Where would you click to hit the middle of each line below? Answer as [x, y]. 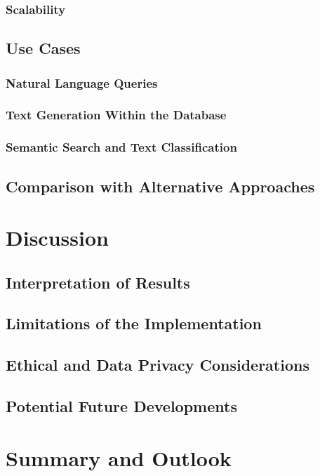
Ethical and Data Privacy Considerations [158, 365]
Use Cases [43, 48]
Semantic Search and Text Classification [121, 147]
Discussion [57, 238]
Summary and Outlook [119, 457]
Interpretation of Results [98, 282]
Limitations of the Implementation [134, 323]
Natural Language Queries [82, 82]
